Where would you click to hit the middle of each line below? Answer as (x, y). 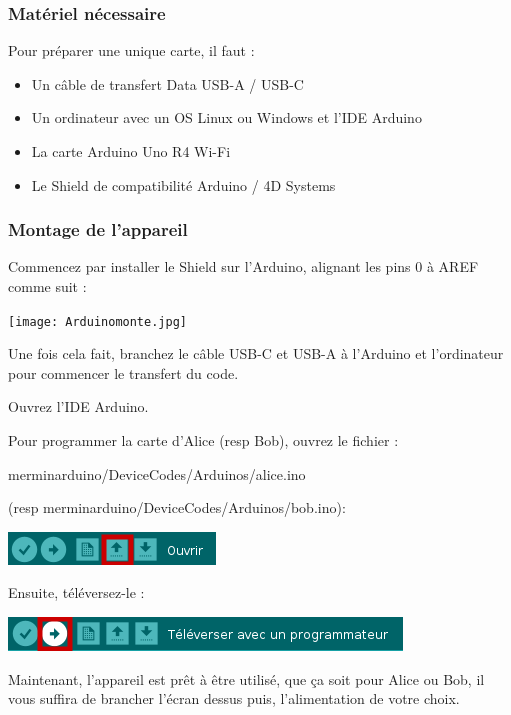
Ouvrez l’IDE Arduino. (78, 406)
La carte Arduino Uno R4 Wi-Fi (131, 151)
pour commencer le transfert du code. (123, 372)
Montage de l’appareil (98, 229)
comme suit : (47, 286)
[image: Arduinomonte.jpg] (97, 321)
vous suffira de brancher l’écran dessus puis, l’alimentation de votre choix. (234, 698)
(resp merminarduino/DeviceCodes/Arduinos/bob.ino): (177, 507)
